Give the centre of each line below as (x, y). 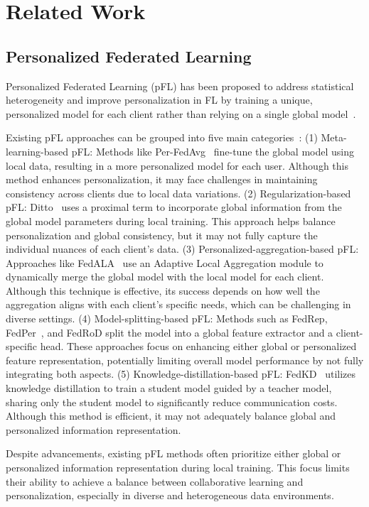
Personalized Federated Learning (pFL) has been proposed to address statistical (180, 86)
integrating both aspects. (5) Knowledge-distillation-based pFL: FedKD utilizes (181, 374)
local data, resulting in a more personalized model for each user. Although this (177, 165)
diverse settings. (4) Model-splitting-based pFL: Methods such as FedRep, (167, 318)
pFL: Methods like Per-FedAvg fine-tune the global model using (213, 151)
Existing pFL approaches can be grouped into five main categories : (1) (162, 137)
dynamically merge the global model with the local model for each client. (165, 277)
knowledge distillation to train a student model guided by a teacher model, (169, 388)
